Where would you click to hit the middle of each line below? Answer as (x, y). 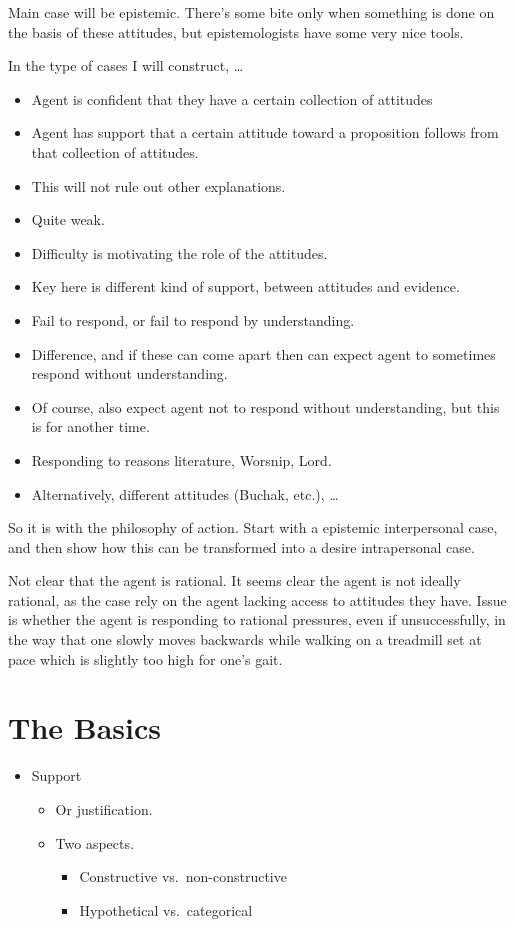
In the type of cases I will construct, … (126, 65)
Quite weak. (68, 219)
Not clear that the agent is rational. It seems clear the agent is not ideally (234, 580)
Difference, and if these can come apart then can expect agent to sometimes (263, 353)
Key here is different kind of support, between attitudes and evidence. (245, 286)
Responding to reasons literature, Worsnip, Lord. (181, 459)
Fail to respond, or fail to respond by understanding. (193, 319)
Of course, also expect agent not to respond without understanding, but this (265, 406)
